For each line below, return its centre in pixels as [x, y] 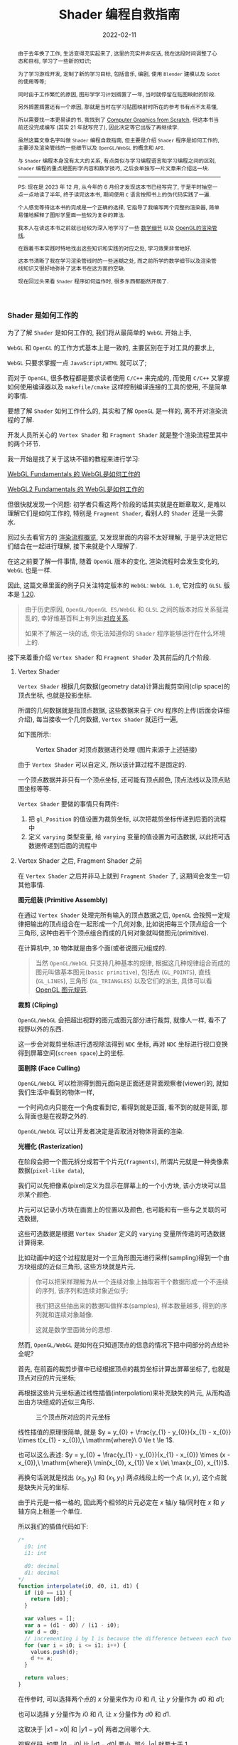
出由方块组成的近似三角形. [56, 1401]
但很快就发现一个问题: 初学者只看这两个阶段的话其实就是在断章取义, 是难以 [117, 504]
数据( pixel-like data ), [51, 1170]
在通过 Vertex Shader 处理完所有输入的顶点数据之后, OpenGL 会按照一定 [121, 915]
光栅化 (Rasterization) [50, 1146]
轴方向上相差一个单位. [50, 1511]
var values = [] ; [50, 1619]
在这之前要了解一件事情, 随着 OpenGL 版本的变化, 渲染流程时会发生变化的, [113, 561]
